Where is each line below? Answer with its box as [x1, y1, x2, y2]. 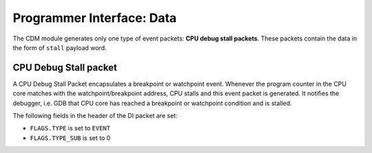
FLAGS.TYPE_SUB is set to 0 [30, 134, 111, 142]
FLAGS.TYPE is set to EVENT [30, 124, 110, 132]
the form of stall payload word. [12, 43, 107, 51]
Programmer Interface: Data [12, 10, 177, 25]
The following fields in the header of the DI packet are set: [12, 112, 178, 120]
